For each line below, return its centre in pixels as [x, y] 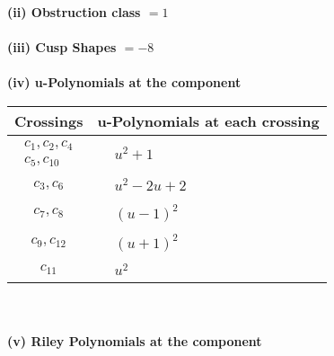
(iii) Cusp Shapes [62, 47]
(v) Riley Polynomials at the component [135, 341]
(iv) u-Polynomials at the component [124, 82]
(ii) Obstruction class [74, 12]
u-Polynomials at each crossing [208, 120]
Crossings [49, 120]
